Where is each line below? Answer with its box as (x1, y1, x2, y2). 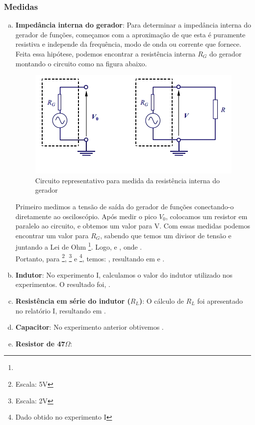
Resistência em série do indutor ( (15, 296, 130, 306)
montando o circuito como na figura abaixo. (15, 58, 147, 68)
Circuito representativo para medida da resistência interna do (35, 175, 220, 185)
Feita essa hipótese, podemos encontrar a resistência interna (15, 49, 196, 58)
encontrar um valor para (15, 230, 89, 240)
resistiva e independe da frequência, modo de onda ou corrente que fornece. (15, 39, 241, 49)
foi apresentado (197, 296, 243, 306)
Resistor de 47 (15, 338, 65, 348)
